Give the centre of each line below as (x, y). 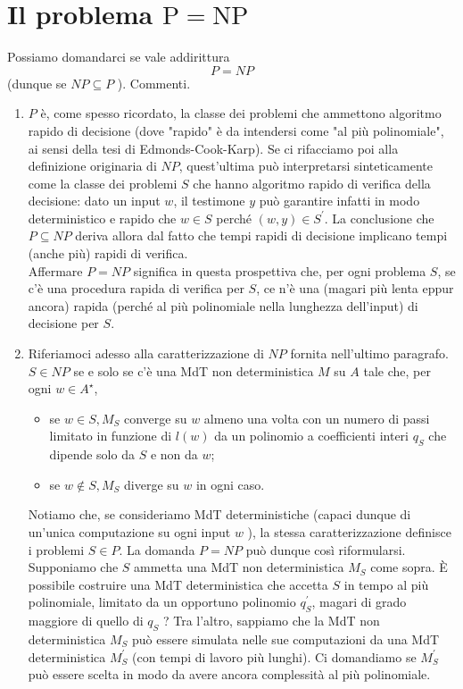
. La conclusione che (379, 218)
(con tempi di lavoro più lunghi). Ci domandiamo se (274, 656)
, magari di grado (359, 602)
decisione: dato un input (94, 201)
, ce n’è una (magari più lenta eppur (355, 288)
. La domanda (157, 549)
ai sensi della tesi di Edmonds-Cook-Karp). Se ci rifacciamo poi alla (213, 148)
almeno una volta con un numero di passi (317, 418)
